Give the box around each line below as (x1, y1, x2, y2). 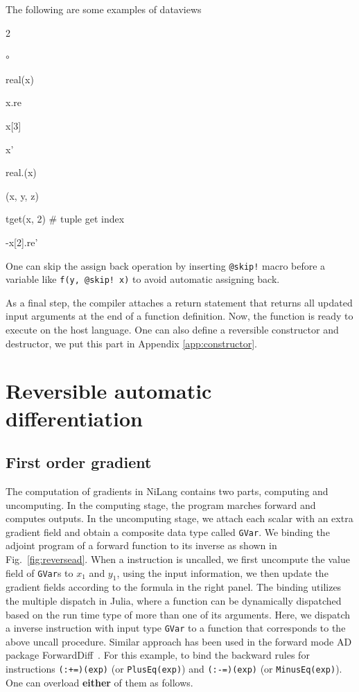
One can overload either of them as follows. (6, 675, 193, 689)
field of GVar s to (6, 565, 73, 580)
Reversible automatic (6, 377, 212, 405)
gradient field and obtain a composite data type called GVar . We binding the (6, 524, 330, 539)
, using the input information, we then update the (116, 565, 329, 580)
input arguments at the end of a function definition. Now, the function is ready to (6, 309, 353, 323)
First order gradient (6, 451, 152, 473)
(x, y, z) (6, 188, 39, 202)
